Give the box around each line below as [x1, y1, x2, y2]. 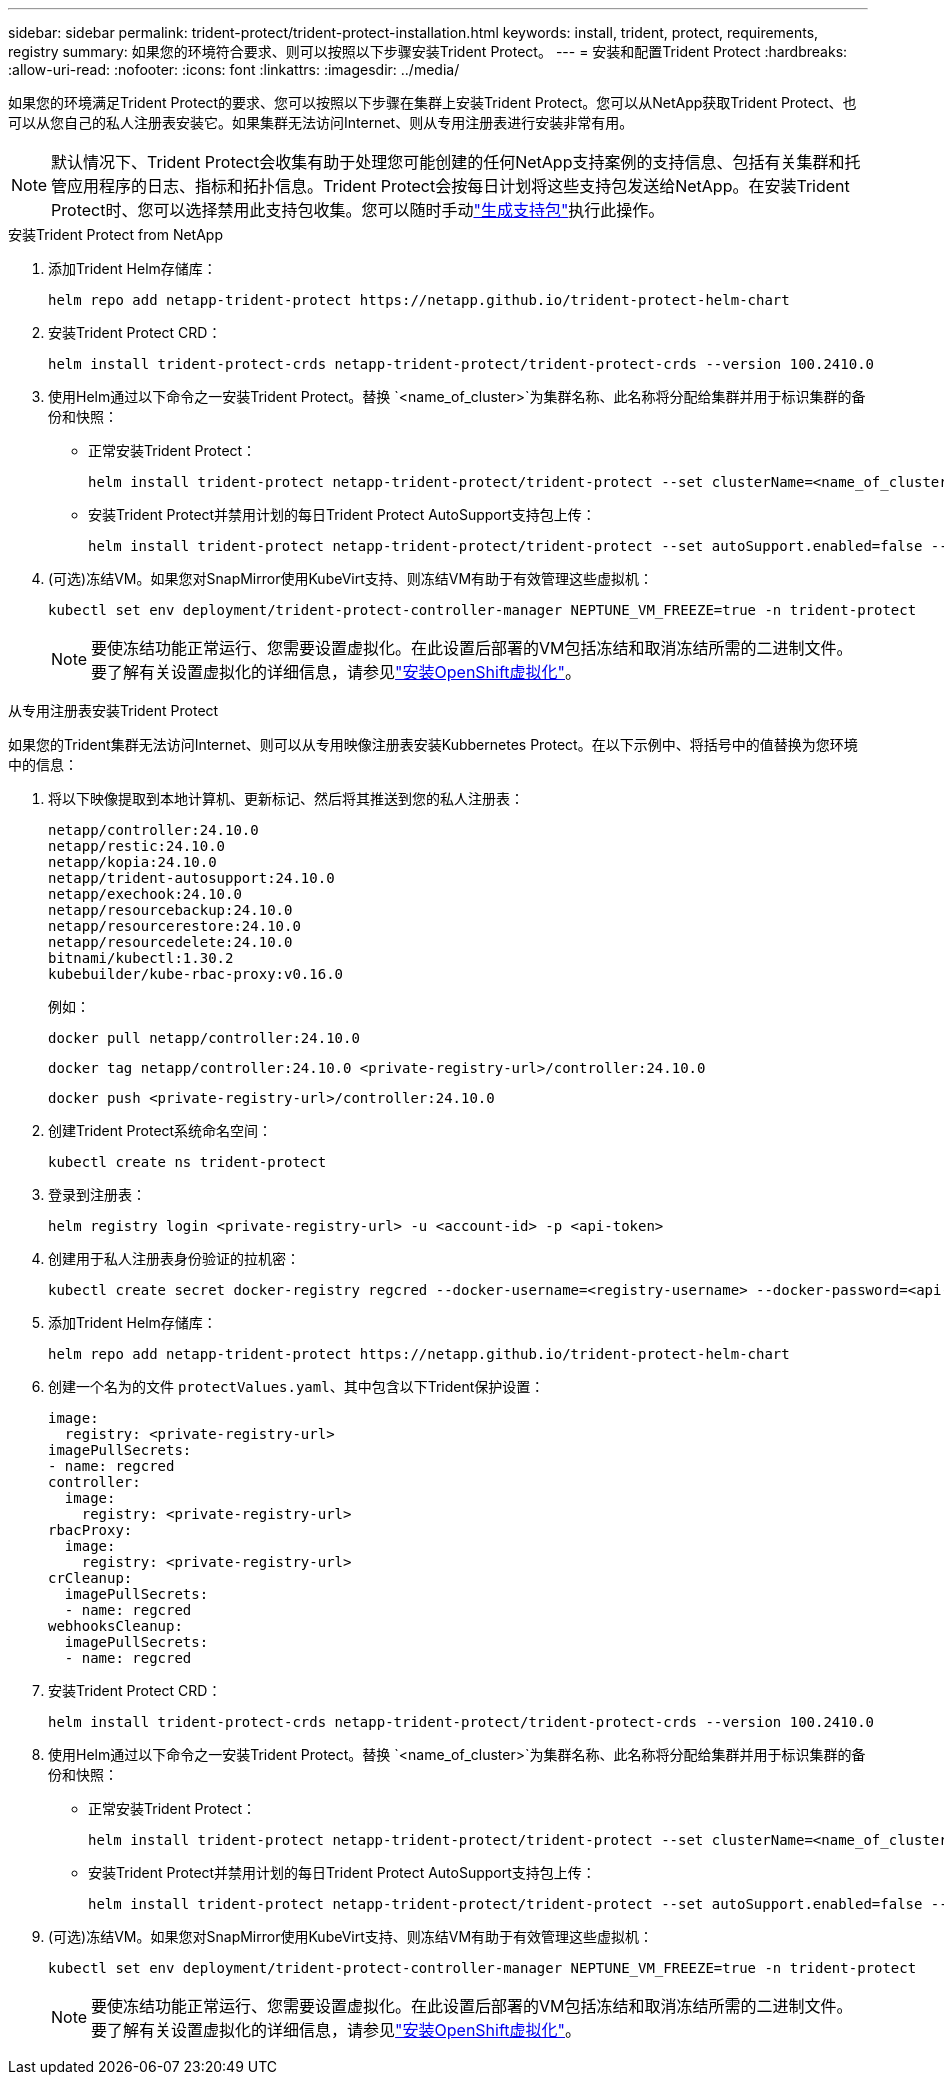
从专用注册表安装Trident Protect [8, 702, 219, 719]
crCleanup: [48, 1570, 133, 1586]
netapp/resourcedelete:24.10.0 [48, 934, 293, 950]
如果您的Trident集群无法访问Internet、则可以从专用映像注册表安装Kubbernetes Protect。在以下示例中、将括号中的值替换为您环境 [8, 736, 858, 753]
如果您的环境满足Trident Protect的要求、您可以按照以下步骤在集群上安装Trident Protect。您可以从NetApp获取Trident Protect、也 [8, 94, 857, 111]
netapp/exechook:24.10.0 [48, 886, 242, 902]
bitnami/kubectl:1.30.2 [48, 950, 234, 966]
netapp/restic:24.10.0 [48, 838, 226, 854]
